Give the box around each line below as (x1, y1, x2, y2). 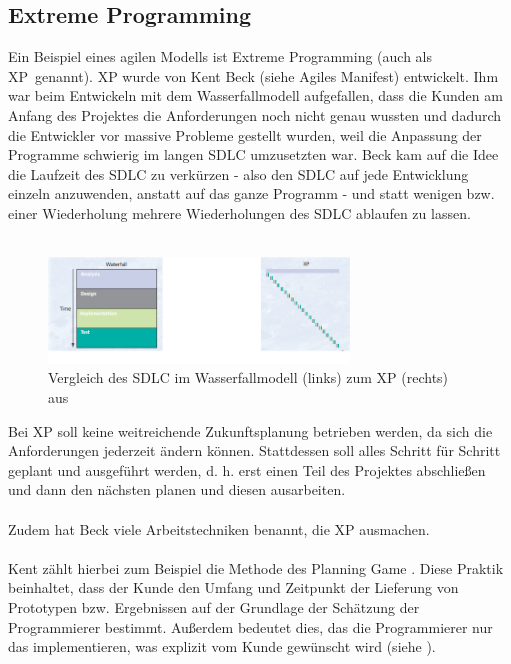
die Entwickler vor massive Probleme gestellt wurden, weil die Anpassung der (8, 124, 482, 145)
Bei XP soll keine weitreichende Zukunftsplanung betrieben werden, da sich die (8, 420, 493, 441)
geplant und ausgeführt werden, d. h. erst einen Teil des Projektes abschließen (8, 459, 486, 480)
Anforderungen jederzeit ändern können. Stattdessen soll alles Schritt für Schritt (8, 440, 501, 461)
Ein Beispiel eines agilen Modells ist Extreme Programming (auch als (8, 46, 432, 67)
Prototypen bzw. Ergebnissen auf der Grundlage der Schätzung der (8, 596, 420, 617)
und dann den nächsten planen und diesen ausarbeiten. (8, 479, 346, 500)
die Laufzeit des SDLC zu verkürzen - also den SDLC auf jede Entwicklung (8, 163, 469, 184)
